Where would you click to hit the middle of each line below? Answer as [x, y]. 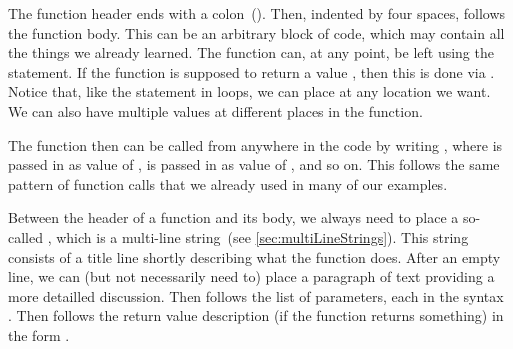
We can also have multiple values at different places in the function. [215, 110]
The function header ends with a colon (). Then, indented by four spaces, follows [257, 13]
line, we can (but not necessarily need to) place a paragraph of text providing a [251, 276]
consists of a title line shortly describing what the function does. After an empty [254, 256]
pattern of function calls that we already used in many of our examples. [228, 183]
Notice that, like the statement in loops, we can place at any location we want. [249, 91]
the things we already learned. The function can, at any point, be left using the [251, 52]
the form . [39, 334]
